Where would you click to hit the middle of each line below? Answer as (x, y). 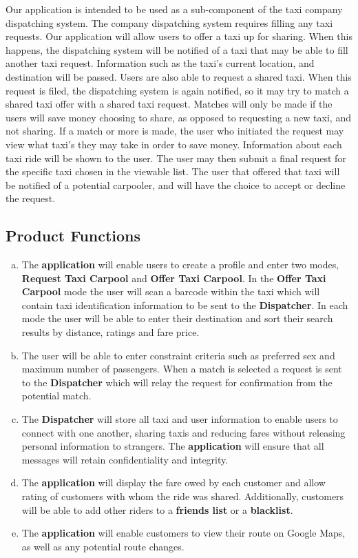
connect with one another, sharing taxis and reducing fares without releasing (183, 432)
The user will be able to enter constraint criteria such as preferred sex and (178, 355)
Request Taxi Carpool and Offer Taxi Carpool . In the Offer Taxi (174, 278)
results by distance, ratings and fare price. (110, 332)
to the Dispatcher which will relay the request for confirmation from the (177, 382)
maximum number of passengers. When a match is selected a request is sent (182, 369)
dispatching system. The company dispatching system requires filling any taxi (169, 22)
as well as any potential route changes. (103, 546)
